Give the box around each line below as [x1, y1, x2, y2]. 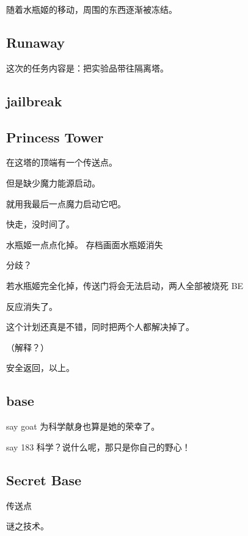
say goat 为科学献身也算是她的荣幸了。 [6, 420, 160, 433]
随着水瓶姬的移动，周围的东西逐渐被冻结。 [6, 3, 177, 15]
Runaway [6, 32, 65, 51]
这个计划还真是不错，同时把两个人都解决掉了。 [6, 320, 194, 333]
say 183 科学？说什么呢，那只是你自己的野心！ [6, 440, 191, 453]
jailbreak [6, 91, 62, 110]
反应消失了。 [6, 299, 57, 312]
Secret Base [6, 470, 82, 489]
